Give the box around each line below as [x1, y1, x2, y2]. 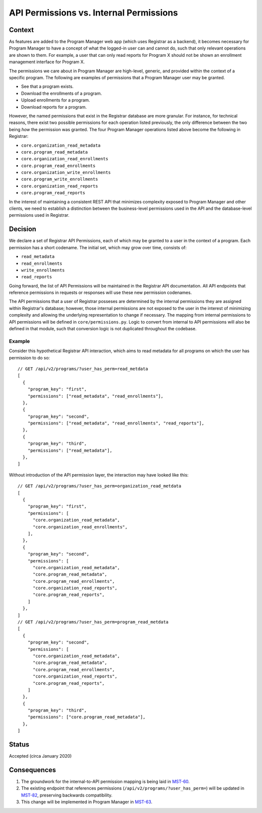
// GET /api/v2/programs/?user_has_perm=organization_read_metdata [17, 483, 181, 489]
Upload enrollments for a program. [21, 97, 90, 103]
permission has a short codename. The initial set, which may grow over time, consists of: [9, 244, 187, 250]
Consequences [9, 765, 56, 774]
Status [9, 741, 30, 749]
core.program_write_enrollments [21, 176, 98, 182]
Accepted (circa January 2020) [9, 753, 72, 759]
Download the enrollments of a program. [21, 90, 102, 96]
